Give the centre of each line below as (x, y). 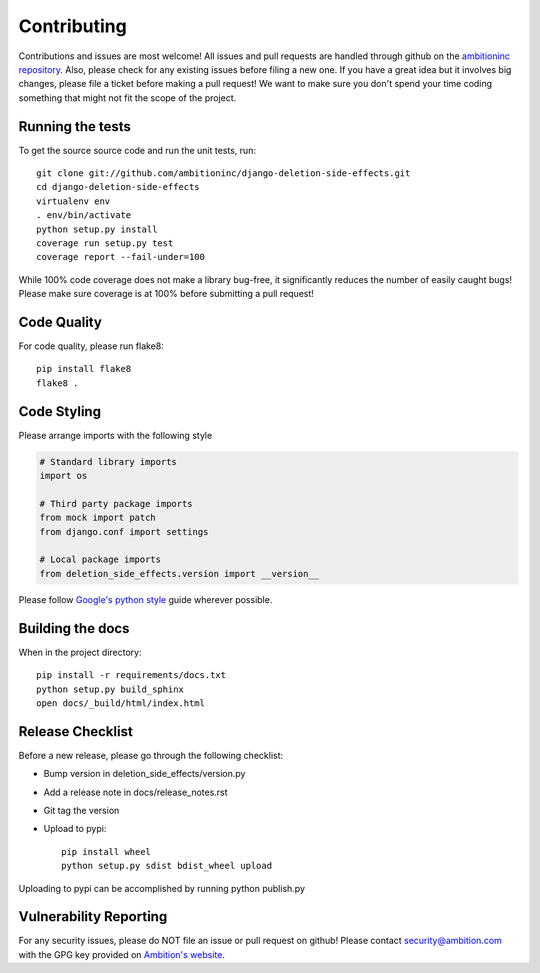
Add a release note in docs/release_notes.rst (136, 792)
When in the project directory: (80, 652)
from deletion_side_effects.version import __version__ (179, 573)
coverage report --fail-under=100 (120, 257)
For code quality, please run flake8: (91, 346)
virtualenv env (73, 201)
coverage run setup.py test (105, 243)
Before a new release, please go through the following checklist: (151, 755)
